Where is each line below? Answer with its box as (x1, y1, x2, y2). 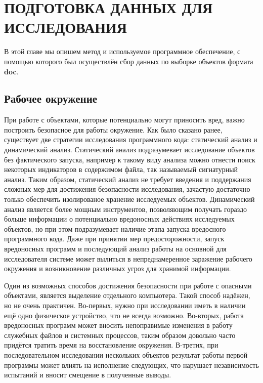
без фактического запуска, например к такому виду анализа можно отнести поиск (4, 154, 255, 164)
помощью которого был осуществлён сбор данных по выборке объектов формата (4, 56, 253, 66)
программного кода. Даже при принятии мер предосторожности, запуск (4, 233, 225, 244)
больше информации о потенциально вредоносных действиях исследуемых (4, 214, 235, 224)
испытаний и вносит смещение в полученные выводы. (4, 369, 171, 380)
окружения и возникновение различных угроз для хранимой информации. (4, 263, 231, 274)
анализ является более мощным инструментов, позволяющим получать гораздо (4, 203, 247, 214)
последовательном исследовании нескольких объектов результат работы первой (4, 349, 248, 360)
